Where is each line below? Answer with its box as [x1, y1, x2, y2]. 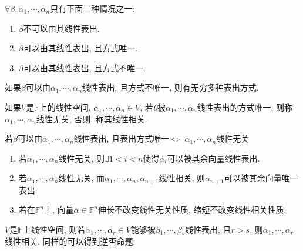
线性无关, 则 [58, 152, 105, 164]
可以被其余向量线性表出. [167, 152, 260, 164]
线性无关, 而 [58, 172, 105, 184]
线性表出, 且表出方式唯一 [73, 132, 170, 145]
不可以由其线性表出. [23, 22, 100, 34]
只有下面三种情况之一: [50, 2, 135, 14]
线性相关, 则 [159, 172, 206, 184]
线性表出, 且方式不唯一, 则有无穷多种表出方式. [82, 81, 259, 93]
